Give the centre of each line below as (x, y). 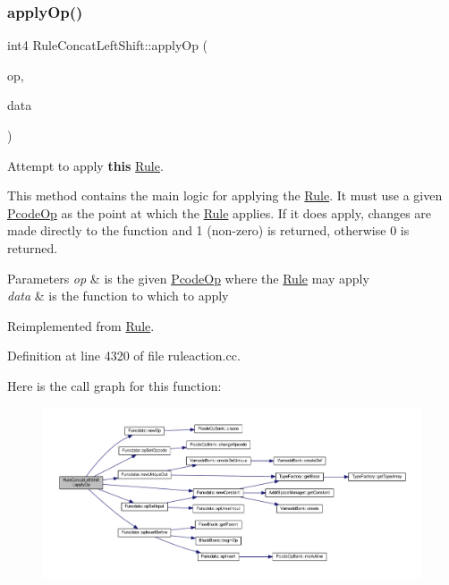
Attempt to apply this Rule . (85, 165)
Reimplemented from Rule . (81, 325)
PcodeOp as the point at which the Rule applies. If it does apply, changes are (220, 212)
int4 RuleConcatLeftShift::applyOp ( (108, 45)
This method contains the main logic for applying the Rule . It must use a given (225, 195)
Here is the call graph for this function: (114, 385)
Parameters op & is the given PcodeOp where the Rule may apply (188, 278)
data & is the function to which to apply (118, 296)
